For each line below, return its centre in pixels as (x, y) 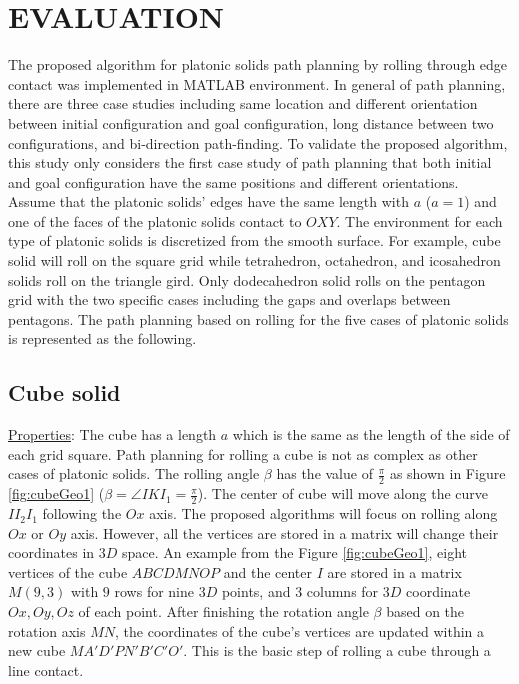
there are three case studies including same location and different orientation (243, 103)
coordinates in (51, 552)
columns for (342, 591)
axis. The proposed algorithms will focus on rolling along (323, 513)
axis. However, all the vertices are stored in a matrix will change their (284, 532)
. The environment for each (419, 220)
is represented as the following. (102, 338)
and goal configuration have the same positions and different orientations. (233, 181)
